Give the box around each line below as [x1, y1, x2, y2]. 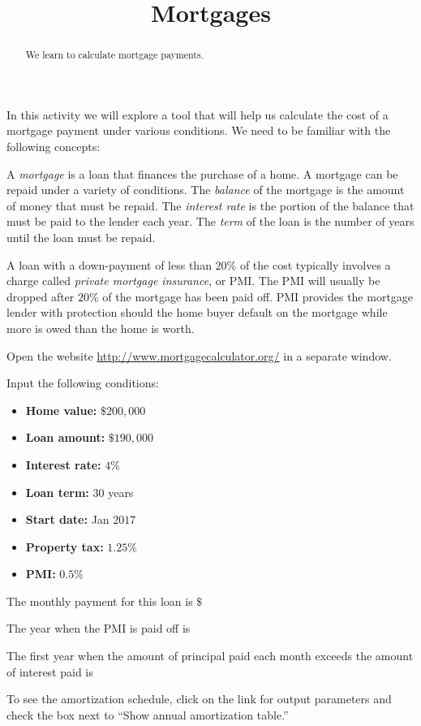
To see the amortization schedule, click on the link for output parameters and [6, 690, 392, 707]
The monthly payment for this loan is [6, 592, 193, 609]
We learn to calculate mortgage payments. [25, 48, 204, 62]
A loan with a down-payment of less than [6, 256, 212, 273]
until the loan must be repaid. [6, 228, 156, 245]
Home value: [25, 401, 97, 418]
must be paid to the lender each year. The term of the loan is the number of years [6, 213, 415, 230]
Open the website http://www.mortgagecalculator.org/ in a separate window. [6, 347, 392, 364]
